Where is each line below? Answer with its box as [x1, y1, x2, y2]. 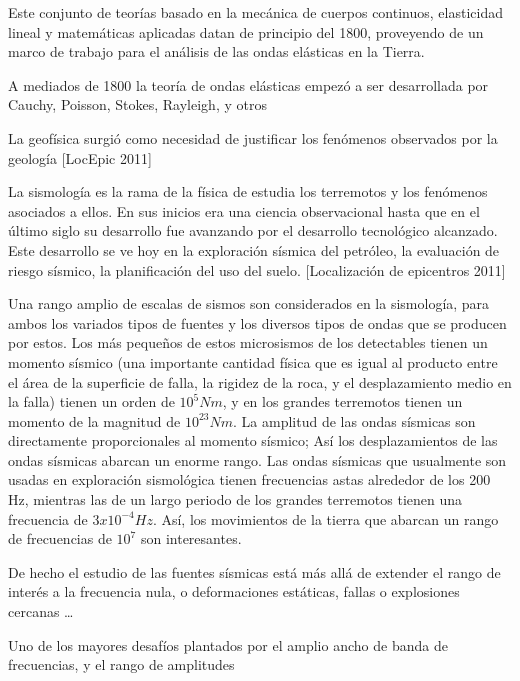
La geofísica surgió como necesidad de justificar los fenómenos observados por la [8, 127, 498, 148]
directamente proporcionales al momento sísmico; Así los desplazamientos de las [8, 430, 498, 451]
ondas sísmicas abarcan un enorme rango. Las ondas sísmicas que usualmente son [8, 449, 507, 470]
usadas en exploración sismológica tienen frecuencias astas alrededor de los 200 [8, 469, 491, 490]
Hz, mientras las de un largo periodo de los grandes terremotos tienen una [8, 489, 463, 510]
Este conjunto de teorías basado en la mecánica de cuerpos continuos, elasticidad [8, 2, 503, 22]
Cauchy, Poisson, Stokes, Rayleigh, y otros [8, 94, 267, 115]
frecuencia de [8, 508, 88, 529]
